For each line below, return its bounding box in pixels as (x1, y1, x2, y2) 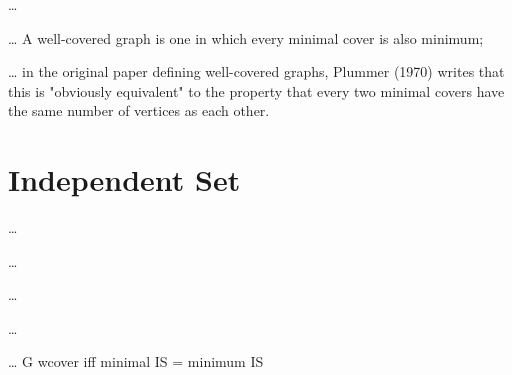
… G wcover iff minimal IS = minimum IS (8, 351, 264, 372)
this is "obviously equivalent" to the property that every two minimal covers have (8, 80, 505, 101)
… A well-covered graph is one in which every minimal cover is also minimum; (8, 27, 484, 48)
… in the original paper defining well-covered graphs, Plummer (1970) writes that (8, 61, 505, 82)
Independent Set (8, 159, 241, 200)
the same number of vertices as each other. (8, 100, 270, 121)
